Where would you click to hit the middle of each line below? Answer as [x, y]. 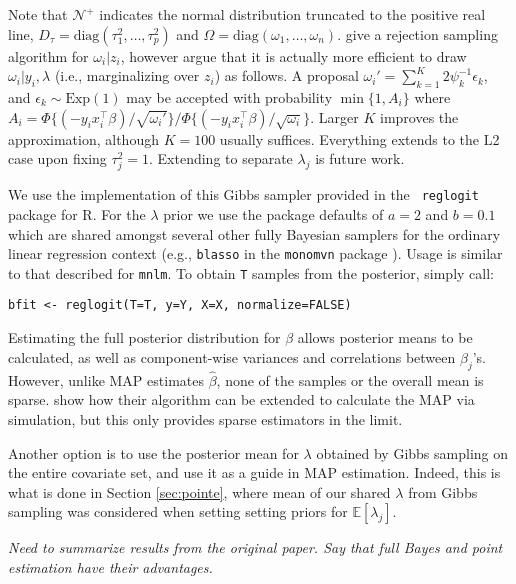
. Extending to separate [221, 158]
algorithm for [48, 55]
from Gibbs [443, 491]
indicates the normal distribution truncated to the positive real [292, 14]
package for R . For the [77, 213]
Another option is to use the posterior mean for [153, 452]
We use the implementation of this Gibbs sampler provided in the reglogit [243, 194]
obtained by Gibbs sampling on [412, 452]
